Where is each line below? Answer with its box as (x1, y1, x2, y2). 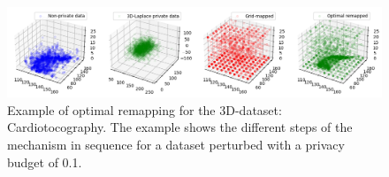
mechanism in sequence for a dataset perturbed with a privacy (7, 135, 345, 154)
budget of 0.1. (7, 152, 82, 171)
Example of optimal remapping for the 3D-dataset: (7, 100, 282, 119)
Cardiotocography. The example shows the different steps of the (7, 118, 353, 136)
